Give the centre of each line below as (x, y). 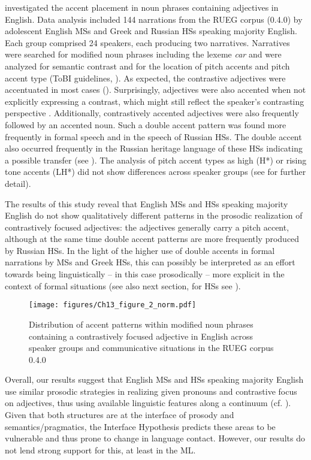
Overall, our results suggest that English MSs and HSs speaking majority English (154, 379)
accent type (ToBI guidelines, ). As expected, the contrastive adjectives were (145, 78)
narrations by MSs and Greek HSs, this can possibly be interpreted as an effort (150, 262)
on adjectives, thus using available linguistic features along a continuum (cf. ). (148, 403)
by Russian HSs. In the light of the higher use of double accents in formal (140, 250)
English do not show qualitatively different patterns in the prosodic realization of (154, 215)
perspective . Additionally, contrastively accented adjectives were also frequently (152, 113)
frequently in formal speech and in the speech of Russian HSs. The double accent (153, 136)
